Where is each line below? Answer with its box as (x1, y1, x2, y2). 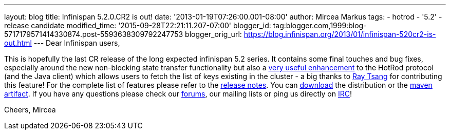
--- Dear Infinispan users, (33, 39, 120, 47)
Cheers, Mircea (4, 105, 56, 114)
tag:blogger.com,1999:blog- (273, 21, 367, 30)
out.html (4, 39, 32, 47)
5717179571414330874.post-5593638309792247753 (4, 30, 183, 39)
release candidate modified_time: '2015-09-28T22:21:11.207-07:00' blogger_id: (4, 21, 271, 30)
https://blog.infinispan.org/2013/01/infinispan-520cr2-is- (243, 30, 436, 39)
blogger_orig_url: (185, 30, 242, 39)
